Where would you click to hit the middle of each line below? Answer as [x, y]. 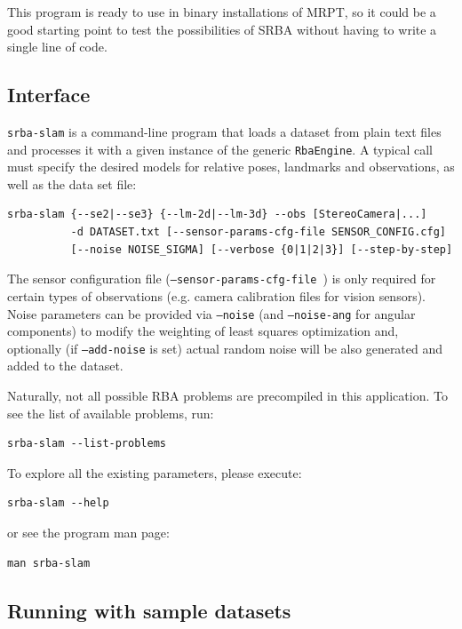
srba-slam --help [58, 503]
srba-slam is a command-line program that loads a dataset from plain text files [224, 131]
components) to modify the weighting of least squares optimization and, [203, 331]
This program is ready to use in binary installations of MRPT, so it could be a [222, 12]
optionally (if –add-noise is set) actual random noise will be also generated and [225, 348]
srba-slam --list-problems [87, 444]
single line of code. [57, 47]
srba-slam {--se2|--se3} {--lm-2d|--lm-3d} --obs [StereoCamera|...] [217, 215]
